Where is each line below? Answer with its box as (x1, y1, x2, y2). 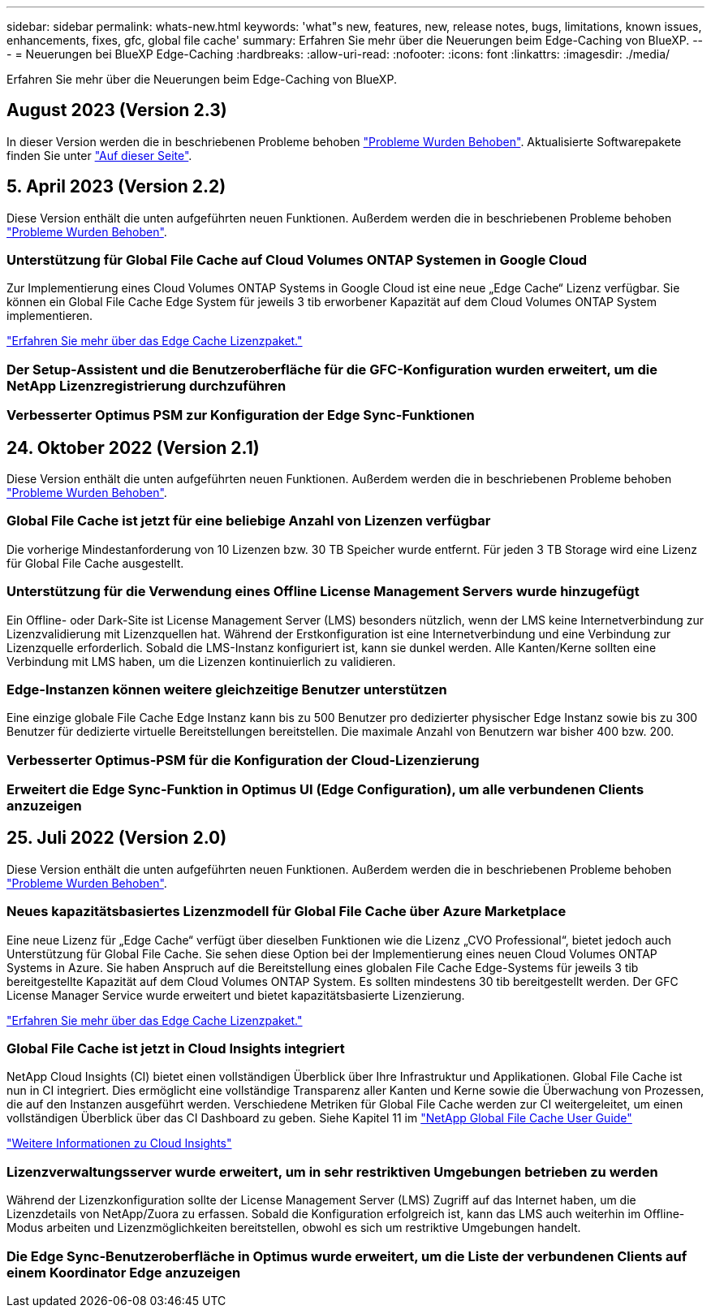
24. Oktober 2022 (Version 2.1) (6, 437, 260, 458)
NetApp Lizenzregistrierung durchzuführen (6, 377, 287, 394)
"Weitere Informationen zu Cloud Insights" (6, 1136, 232, 1151)
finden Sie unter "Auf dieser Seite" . (6, 148, 192, 162)
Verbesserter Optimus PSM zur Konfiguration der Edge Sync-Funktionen (6, 407, 475, 424)
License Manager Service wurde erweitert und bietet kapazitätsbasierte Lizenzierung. (6, 988, 465, 1002)
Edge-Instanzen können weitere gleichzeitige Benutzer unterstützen (6, 681, 447, 698)
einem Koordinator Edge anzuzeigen (6, 1264, 241, 1281)
